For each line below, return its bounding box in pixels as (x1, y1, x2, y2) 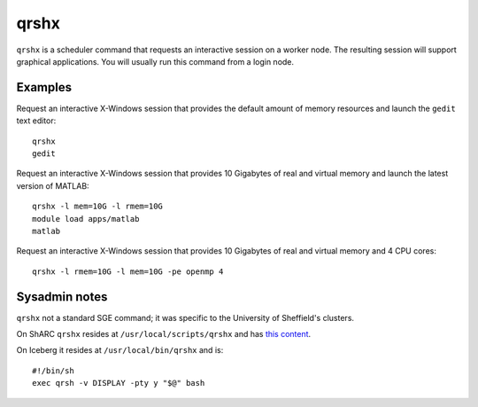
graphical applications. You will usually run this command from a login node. (16, 56, 295, 67)
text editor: (16, 115, 57, 126)
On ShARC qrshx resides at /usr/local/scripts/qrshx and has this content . (16, 329, 312, 340)
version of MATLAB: (16, 180, 89, 191)
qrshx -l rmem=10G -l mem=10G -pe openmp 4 (32, 266, 224, 277)
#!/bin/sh (32, 365, 74, 376)
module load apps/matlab (32, 214, 140, 223)
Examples (16, 80, 73, 95)
